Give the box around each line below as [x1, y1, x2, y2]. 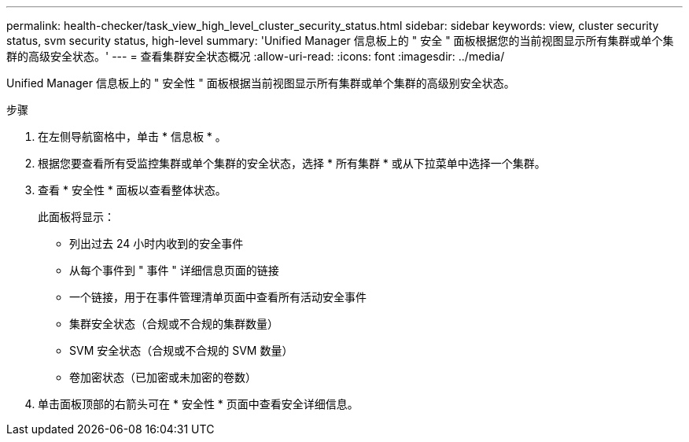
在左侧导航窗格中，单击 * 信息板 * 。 [38, 130, 227, 143]
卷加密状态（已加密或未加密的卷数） [69, 370, 256, 384]
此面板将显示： [38, 210, 115, 223]
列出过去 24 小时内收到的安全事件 [69, 237, 244, 250]
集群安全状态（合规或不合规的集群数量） [69, 317, 278, 330]
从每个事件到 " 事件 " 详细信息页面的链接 [69, 263, 279, 277]
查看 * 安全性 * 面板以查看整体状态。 [38, 183, 227, 197]
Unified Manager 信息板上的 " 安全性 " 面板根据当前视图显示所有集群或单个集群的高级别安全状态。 [6, 76, 515, 90]
